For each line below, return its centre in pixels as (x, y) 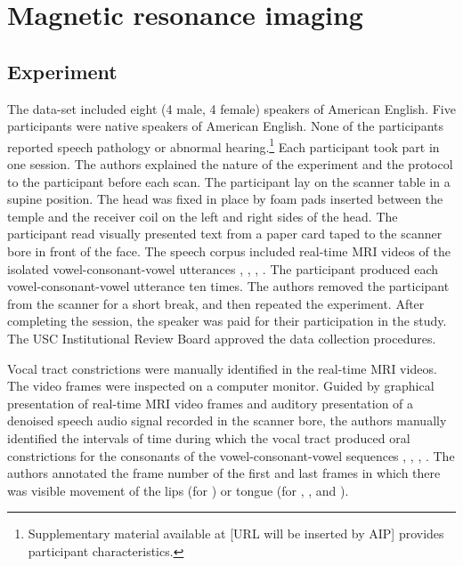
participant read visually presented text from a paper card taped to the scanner (225, 234)
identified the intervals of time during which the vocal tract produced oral (209, 437)
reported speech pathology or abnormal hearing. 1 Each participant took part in (223, 145)
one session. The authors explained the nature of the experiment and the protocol (230, 164)
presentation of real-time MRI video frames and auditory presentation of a (211, 403)
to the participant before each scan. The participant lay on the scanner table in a (229, 181)
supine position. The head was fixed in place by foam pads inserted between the (225, 199)
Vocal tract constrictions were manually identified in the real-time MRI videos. (222, 368)
